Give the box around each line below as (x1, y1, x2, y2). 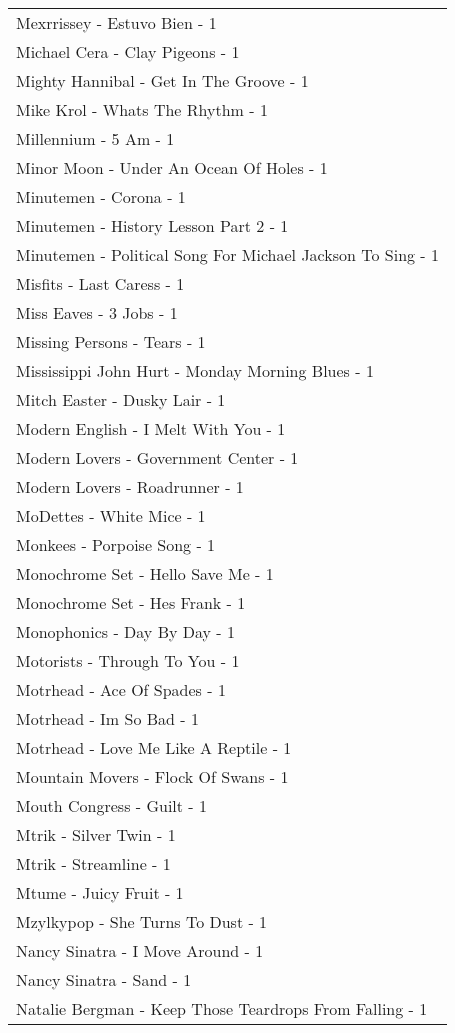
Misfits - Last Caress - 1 (16, 272, 185, 295)
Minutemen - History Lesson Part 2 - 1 (16, 214, 289, 237)
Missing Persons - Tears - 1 (16, 330, 206, 353)
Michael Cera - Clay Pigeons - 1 (16, 40, 240, 63)
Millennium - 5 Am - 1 (16, 127, 175, 150)
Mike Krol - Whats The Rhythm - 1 (16, 98, 268, 121)
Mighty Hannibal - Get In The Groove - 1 (16, 69, 309, 92)
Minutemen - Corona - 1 (16, 185, 186, 208)
